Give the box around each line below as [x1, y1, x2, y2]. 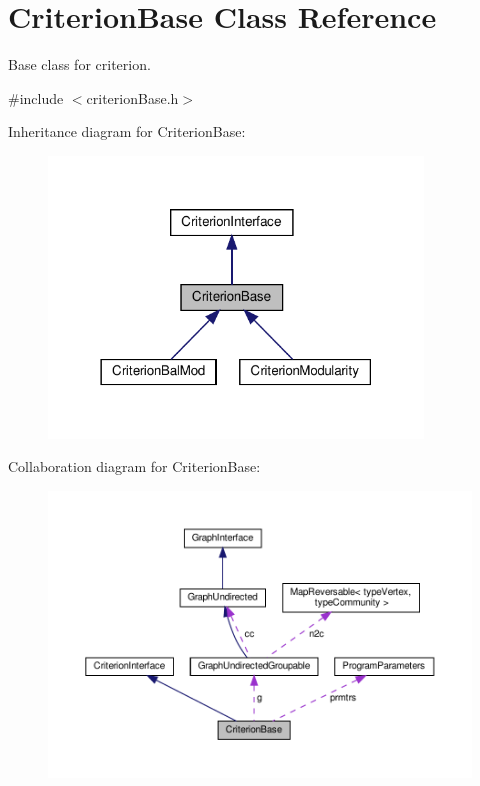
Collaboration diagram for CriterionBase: [8, 456, 261, 477]
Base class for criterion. [8, 54, 151, 75]
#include [8, 87, 64, 108]
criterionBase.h [86, 87, 179, 108]
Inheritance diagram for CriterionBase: [8, 121, 246, 142]
